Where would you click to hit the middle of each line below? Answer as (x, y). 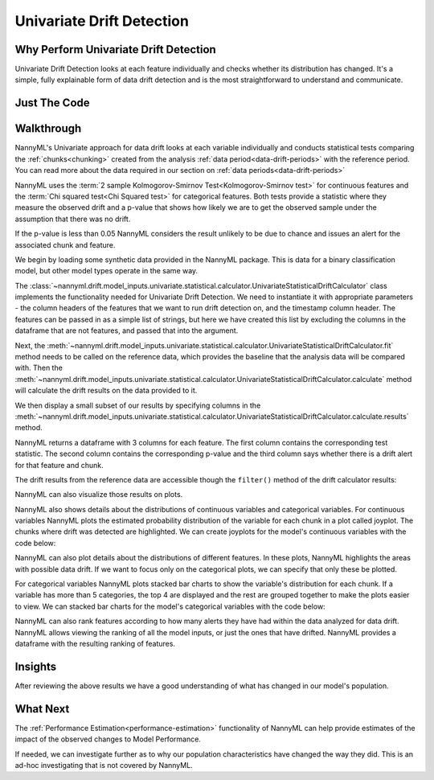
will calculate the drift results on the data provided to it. (106, 391)
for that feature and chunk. (59, 465)
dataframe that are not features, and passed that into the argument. (127, 330)
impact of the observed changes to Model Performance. (108, 739)
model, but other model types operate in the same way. (106, 271)
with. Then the (39, 368)
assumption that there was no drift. (73, 219)
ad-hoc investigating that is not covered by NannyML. (104, 765)
